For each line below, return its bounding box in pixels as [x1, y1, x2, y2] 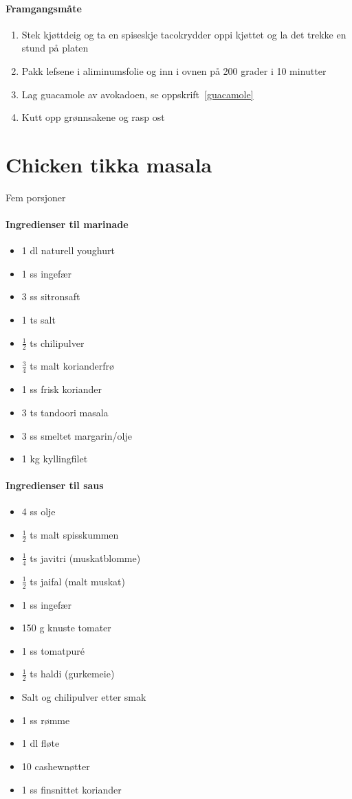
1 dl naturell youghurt [21, 243, 115, 258]
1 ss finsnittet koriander [21, 782, 122, 796]
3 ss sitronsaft [21, 289, 80, 304]
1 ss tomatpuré [21, 643, 85, 657]
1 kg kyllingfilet [21, 451, 88, 466]
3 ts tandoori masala [21, 405, 109, 419]
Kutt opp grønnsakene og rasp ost [21, 110, 165, 124]
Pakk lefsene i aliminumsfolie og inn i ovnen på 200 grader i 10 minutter [21, 63, 327, 78]
